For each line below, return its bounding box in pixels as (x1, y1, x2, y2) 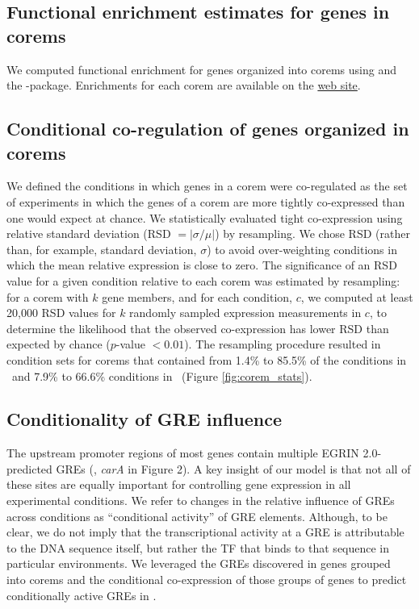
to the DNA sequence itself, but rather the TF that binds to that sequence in (6, 539, 390, 556)
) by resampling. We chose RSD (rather (215, 225, 410, 242)
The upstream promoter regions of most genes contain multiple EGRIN (6, 444, 359, 461)
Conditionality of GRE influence (6, 407, 283, 432)
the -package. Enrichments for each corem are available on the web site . (6, 77, 361, 94)
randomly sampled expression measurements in (129, 304, 362, 321)
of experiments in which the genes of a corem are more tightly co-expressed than (6, 193, 405, 210)
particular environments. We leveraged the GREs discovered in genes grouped (6, 555, 391, 572)
